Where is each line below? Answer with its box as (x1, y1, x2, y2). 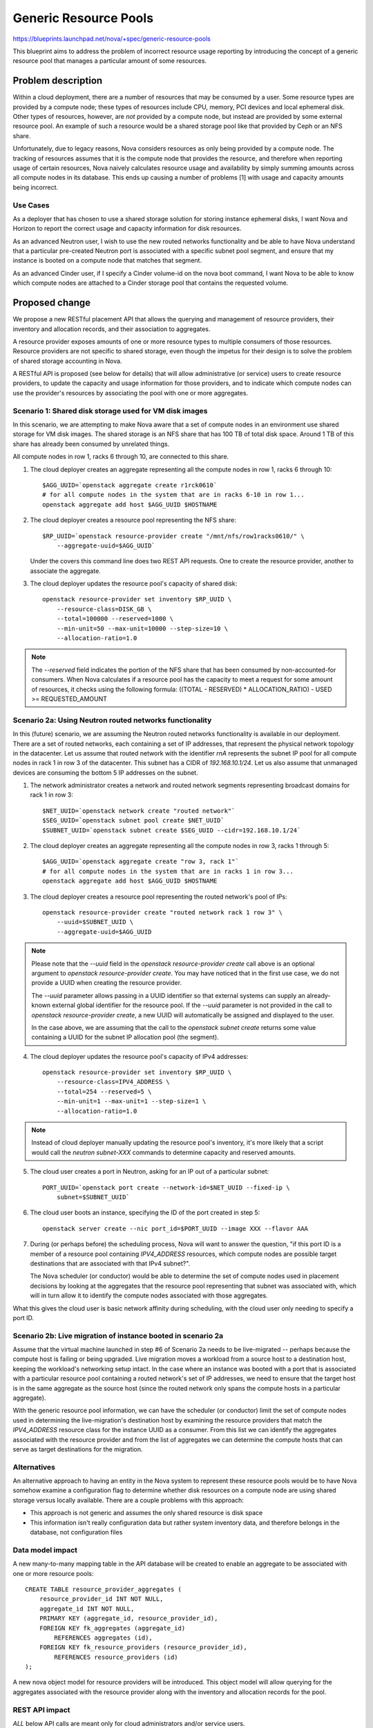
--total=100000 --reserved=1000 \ (56, 615, 174, 623)
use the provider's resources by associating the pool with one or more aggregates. (12, 388, 249, 397)
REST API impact (12, 1704, 70, 1714)
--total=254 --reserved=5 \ (56, 1087, 152, 1096)
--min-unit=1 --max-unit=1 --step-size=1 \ (56, 1098, 207, 1105)
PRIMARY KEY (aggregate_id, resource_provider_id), (39, 1615, 218, 1622)
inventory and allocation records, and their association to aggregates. (12, 325, 211, 333)
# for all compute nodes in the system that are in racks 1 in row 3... (42, 867, 294, 875)
